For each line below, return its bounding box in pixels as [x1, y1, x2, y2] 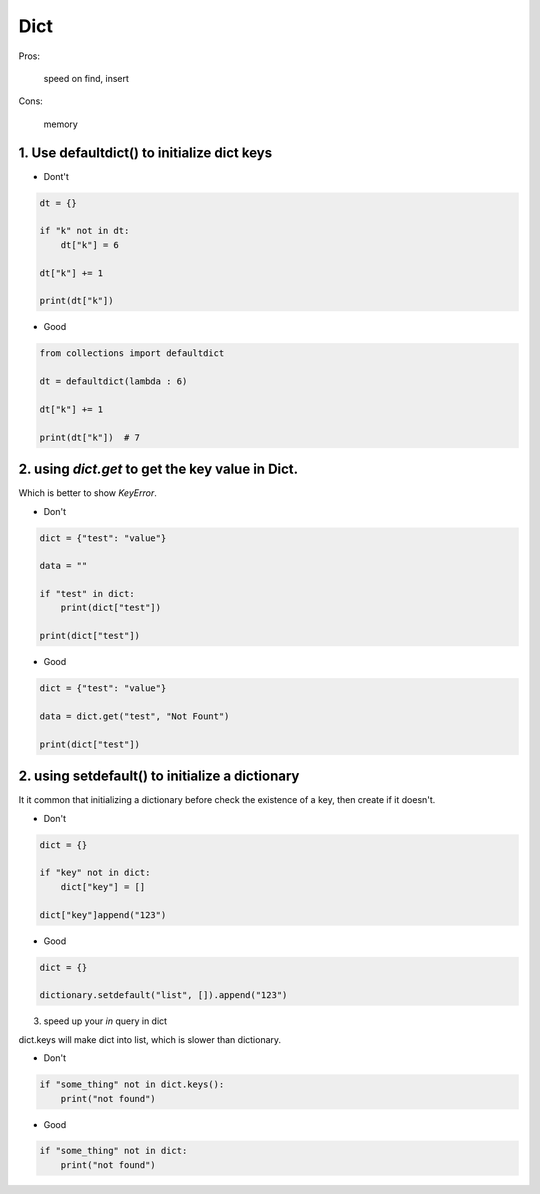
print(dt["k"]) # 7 [39, 431, 140, 443]
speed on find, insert [43, 72, 130, 84]
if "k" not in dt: [39, 225, 130, 237]
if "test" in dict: [39, 588, 135, 600]
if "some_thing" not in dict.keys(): [39, 1079, 225, 1090]
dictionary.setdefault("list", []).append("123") [39, 990, 288, 1001]
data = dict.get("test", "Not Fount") [39, 711, 230, 722]
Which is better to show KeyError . [18, 487, 157, 499]
